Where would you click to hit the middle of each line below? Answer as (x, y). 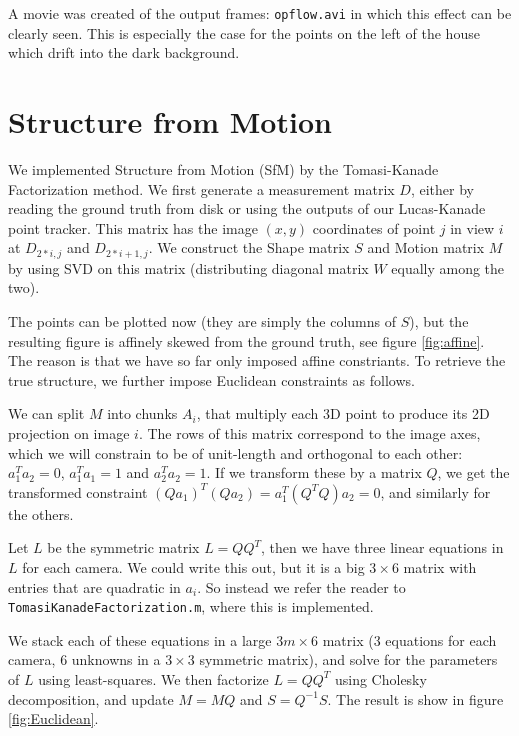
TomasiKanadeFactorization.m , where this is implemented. (191, 606)
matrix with (440, 566)
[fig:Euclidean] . (53, 718)
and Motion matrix (426, 247)
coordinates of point (374, 227)
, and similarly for (435, 491)
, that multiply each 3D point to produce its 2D (343, 413)
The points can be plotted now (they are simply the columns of (202, 320)
